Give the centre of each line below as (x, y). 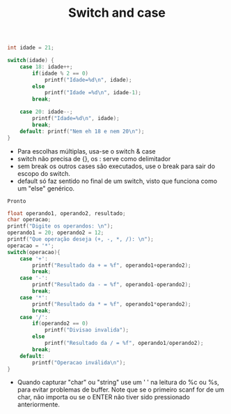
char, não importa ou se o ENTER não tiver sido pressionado (103, 397)
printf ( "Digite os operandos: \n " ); (60, 226)
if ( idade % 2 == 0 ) (61, 73)
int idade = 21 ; (31, 48)
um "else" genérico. (46, 188)
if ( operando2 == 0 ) (61, 324)
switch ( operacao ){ (34, 252)
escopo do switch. (44, 173)
